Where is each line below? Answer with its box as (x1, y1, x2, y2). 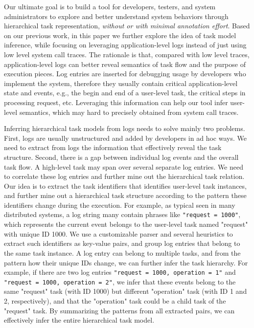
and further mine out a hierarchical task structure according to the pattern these (4, 190, 247, 200)
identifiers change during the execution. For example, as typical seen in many (4, 199, 235, 210)
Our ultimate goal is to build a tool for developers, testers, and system (4, 1, 216, 11)
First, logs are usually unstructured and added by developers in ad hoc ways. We (4, 132, 247, 143)
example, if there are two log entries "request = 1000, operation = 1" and (4, 267, 236, 277)
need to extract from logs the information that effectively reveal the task (4, 142, 222, 153)
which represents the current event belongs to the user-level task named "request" (4, 219, 248, 229)
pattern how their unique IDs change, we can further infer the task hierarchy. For (4, 257, 248, 267)
